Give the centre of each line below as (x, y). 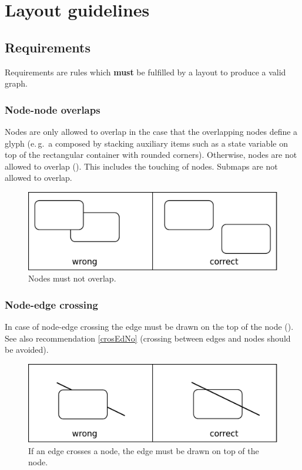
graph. (16, 83)
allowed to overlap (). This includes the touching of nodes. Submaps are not (141, 166)
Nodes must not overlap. (72, 278)
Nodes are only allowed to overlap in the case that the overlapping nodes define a (151, 131)
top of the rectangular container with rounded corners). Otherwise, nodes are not (151, 155)
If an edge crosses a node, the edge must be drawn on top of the (144, 450)
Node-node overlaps (53, 109)
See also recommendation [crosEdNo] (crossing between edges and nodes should (148, 338)
